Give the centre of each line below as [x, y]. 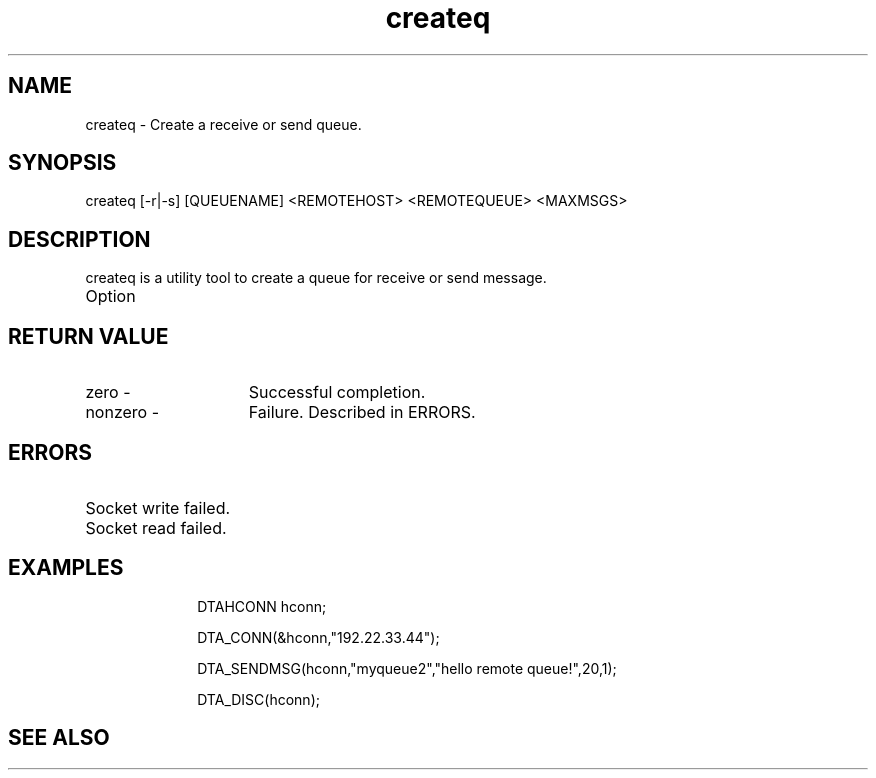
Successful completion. [337, 392]
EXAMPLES [66, 568]
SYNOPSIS [62, 163]
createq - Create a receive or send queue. [223, 124]
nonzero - [122, 412]
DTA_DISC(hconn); [258, 699]
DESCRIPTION [79, 239]
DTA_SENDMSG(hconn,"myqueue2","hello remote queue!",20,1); [407, 668]
